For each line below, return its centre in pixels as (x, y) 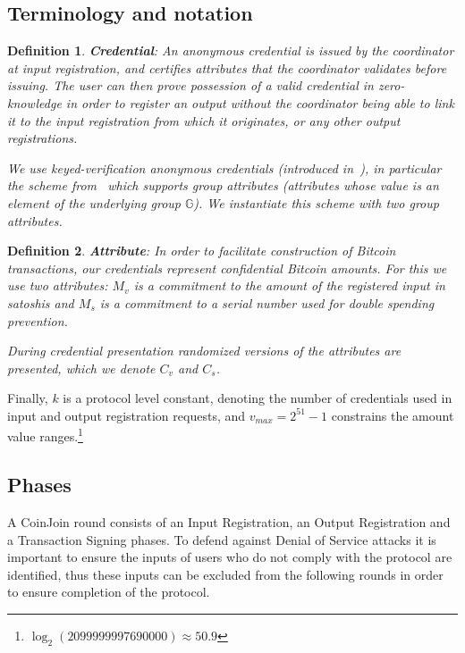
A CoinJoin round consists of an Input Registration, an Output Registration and (229, 521)
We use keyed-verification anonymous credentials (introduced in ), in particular (224, 167)
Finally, (28, 398)
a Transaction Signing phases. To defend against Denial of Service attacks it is (222, 539)
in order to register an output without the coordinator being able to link (260, 102)
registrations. (42, 138)
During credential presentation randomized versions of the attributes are (204, 351)
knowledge (34, 102)
